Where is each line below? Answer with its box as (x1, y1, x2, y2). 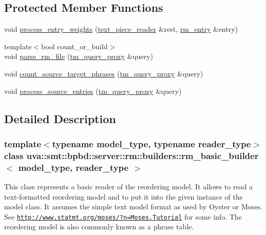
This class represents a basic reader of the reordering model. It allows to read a (4, 181, 253, 192)
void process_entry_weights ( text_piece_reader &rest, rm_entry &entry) (4, 24, 238, 34)
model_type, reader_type (18, 161, 129, 173)
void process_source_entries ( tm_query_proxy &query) (4, 85, 182, 96)
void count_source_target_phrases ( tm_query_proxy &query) (4, 68, 203, 79)
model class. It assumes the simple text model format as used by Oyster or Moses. (4, 201, 262, 212)
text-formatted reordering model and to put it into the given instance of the (4, 191, 243, 202)
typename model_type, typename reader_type (52, 137, 251, 150)
